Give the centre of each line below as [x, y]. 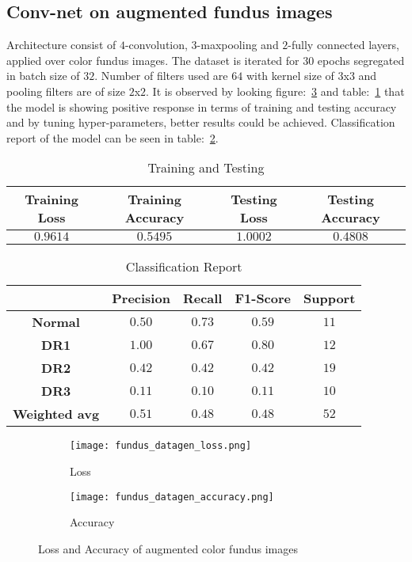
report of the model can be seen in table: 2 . [113, 137]
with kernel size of [290, 76]
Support [330, 298]
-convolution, [156, 45]
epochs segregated [361, 60]
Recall [202, 298]
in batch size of [43, 76]
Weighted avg [56, 414]
